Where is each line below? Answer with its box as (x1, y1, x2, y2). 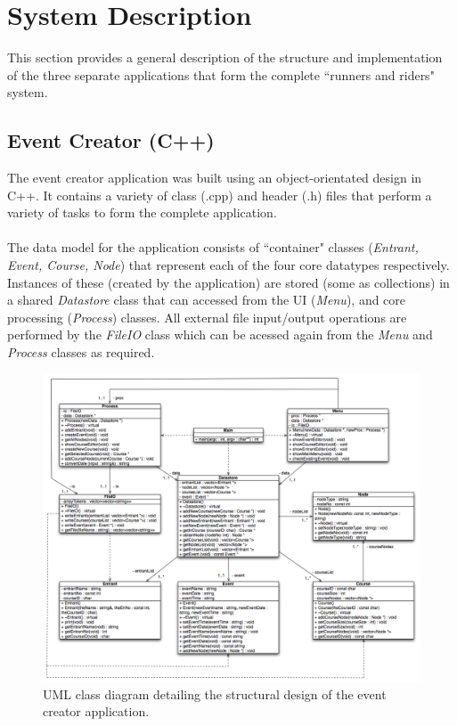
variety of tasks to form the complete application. (7, 203, 277, 222)
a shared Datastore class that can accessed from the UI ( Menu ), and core (7, 290, 406, 309)
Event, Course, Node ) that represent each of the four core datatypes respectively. (7, 256, 450, 274)
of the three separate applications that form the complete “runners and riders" (7, 65, 435, 84)
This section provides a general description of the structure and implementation (7, 48, 443, 67)
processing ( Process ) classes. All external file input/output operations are (7, 307, 407, 326)
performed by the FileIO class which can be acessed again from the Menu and (7, 325, 433, 344)
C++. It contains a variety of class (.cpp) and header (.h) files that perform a (7, 185, 432, 204)
